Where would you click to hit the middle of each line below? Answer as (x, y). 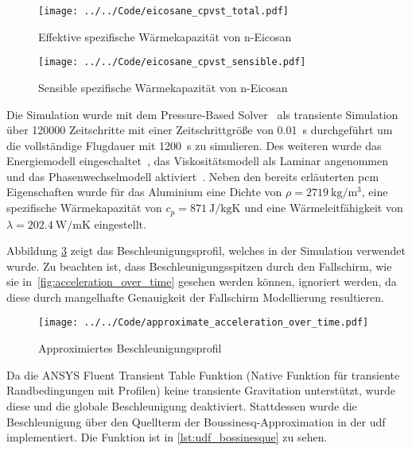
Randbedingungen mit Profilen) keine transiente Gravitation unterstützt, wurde (201, 390)
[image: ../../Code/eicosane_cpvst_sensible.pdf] (172, 62)
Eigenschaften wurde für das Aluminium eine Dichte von (144, 192)
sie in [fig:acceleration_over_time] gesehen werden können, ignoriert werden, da (202, 281)
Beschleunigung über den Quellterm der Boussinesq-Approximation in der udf (196, 421)
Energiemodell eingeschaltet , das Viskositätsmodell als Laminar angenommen (198, 161)
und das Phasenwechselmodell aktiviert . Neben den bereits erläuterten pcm (193, 176)
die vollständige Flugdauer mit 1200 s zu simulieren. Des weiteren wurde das (194, 145)
